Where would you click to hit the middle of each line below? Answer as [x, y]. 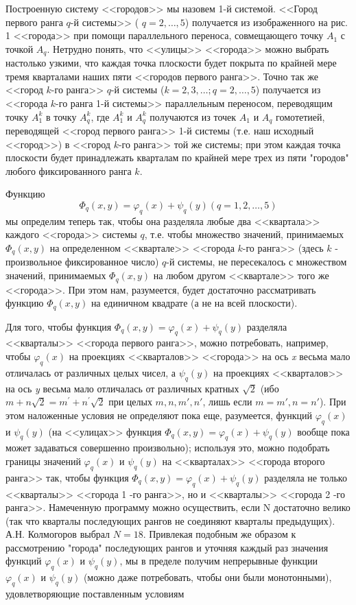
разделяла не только [306, 477]
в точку [61, 116]
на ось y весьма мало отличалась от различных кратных [122, 388]
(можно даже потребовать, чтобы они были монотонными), [207, 577]
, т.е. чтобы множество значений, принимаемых [244, 234]
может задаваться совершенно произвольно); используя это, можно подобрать [168, 448]
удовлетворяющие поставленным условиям [95, 594]
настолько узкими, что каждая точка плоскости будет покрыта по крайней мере [171, 63]
